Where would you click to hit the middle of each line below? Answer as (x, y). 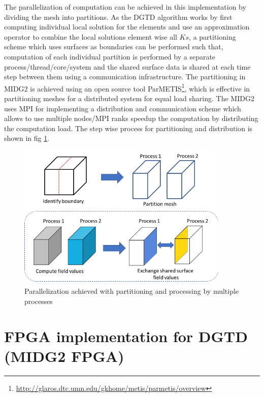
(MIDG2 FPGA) (64, 356)
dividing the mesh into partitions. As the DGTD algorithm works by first (118, 17)
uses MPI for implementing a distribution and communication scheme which (123, 108)
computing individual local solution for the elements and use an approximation (127, 27)
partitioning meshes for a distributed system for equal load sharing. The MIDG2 (129, 98)
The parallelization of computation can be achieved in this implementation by (125, 7)
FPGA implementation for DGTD (126, 336)
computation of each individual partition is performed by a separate (110, 56)
